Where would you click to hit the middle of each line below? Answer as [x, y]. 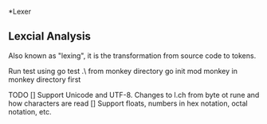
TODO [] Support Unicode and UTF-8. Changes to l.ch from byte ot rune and [134, 95]
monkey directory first [45, 79]
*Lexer [20, 12]
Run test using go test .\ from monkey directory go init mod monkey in [123, 71]
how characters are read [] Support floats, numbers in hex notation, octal [128, 103]
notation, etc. [30, 111]
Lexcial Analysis [50, 36]
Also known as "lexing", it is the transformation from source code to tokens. [132, 56]
